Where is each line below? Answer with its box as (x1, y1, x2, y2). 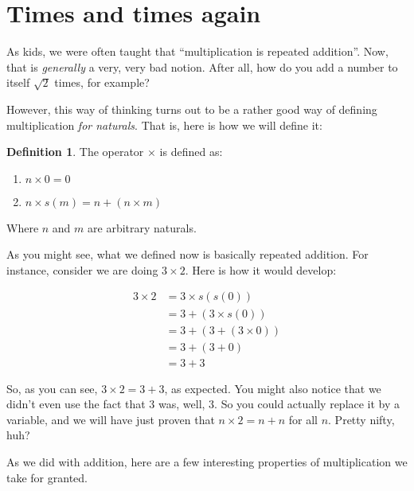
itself (6, 74, 30, 91)
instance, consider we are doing (6, 261, 158, 278)
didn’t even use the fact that (6, 396, 146, 412)
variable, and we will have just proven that (6, 411, 215, 427)
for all (288, 411, 318, 427)
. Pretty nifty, (328, 411, 395, 427)
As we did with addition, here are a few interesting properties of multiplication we (6, 454, 408, 470)
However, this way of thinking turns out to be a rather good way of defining (6, 100, 377, 117)
